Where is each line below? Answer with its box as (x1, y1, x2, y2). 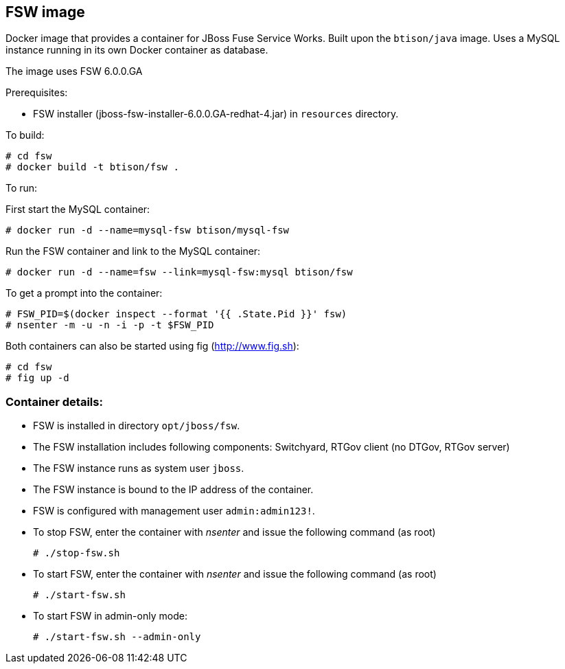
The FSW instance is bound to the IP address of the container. (33, 484, 314, 496)
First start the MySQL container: (5, 203, 150, 216)
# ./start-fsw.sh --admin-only (33, 631, 201, 643)
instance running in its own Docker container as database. (5, 44, 268, 56)
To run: (5, 182, 38, 194)
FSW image (5, 3, 85, 21)
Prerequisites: (5, 87, 68, 99)
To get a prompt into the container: (5, 287, 163, 299)
